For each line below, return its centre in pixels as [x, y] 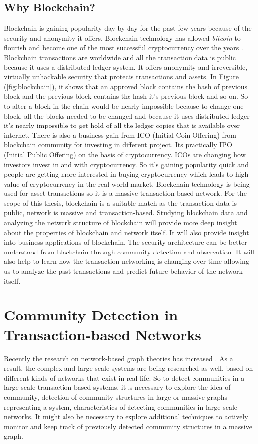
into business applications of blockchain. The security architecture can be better [126, 242]
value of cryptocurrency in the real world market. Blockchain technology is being [127, 183]
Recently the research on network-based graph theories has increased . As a [119, 358]
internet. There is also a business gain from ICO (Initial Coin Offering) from [120, 135]
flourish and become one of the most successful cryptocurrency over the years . [124, 47]
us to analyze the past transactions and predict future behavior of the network [123, 271]
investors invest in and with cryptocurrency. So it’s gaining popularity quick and [126, 164]
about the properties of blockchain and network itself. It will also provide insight [127, 232]
